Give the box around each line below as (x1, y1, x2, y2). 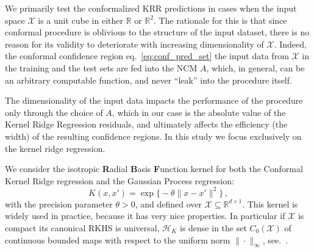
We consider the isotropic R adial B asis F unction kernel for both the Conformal (5, 162, 303, 175)
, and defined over (135, 197, 202, 210)
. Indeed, (274, 37, 307, 50)
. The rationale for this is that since (154, 13, 287, 26)
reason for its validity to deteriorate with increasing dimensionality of (5, 37, 264, 50)
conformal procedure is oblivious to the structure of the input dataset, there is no (5, 26, 310, 38)
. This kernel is (242, 197, 298, 210)
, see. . (262, 233, 288, 246)
